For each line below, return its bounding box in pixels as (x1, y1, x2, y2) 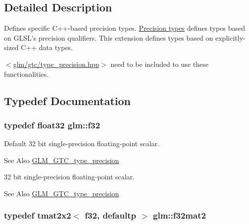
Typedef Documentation (4, 93, 131, 108)
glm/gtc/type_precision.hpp (13, 58, 100, 69)
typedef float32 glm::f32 (4, 118, 100, 131)
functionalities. (4, 68, 49, 79)
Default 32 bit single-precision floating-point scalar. (4, 138, 159, 149)
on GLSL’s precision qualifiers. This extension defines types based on (4, 32, 213, 43)
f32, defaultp (85, 209, 136, 222)
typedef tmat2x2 (4, 209, 71, 222)
